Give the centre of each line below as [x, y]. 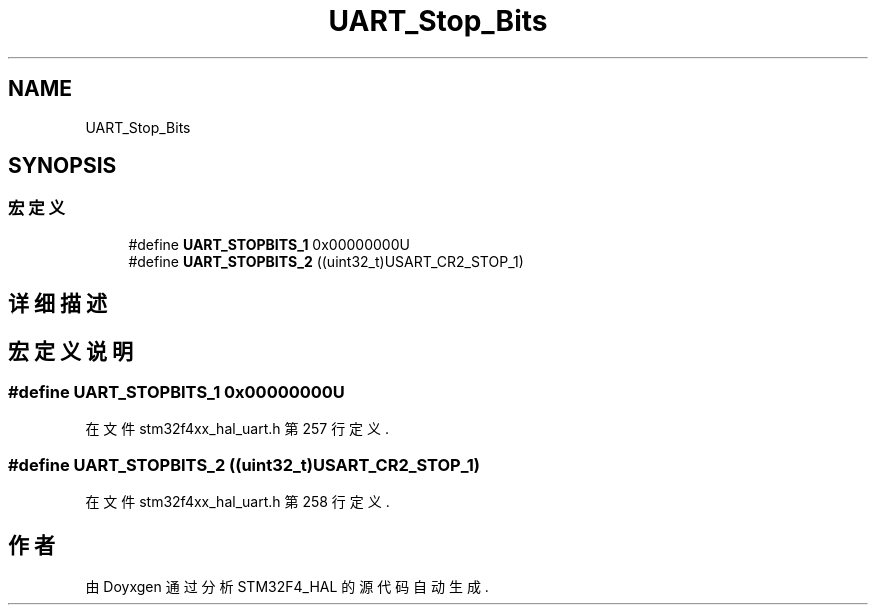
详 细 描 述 [57, 304]
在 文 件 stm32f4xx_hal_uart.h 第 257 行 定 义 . [237, 429]
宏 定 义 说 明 [70, 351]
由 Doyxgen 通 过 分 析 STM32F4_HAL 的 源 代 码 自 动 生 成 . [287, 587]
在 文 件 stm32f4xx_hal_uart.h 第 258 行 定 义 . [237, 502]
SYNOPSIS [62, 166]
